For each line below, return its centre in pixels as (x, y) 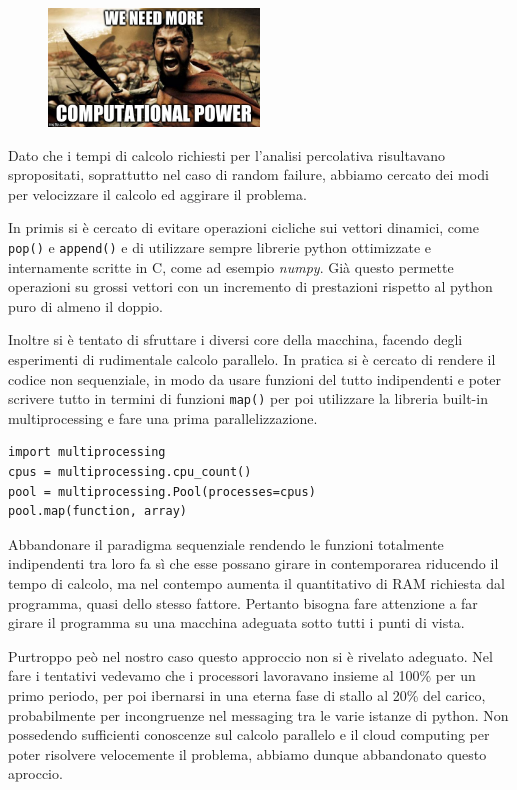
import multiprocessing (87, 452)
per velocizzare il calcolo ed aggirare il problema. (157, 193)
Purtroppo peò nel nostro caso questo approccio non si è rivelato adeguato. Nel (250, 655)
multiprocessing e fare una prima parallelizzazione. (163, 417)
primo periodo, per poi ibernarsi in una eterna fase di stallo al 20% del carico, (247, 694)
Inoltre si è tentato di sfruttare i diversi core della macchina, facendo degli (235, 339)
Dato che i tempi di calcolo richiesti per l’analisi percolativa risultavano (226, 154)
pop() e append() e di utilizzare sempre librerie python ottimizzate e (220, 246)
